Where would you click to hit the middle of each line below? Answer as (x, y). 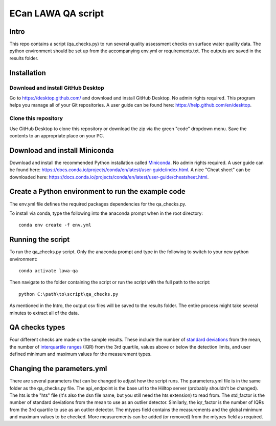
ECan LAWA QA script (57, 13)
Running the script (40, 240)
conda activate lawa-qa (48, 271)
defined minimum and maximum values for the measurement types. (80, 354)
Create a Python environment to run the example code (98, 191)
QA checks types (37, 327)
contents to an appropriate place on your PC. (57, 135)
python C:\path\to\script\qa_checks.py (68, 294)
